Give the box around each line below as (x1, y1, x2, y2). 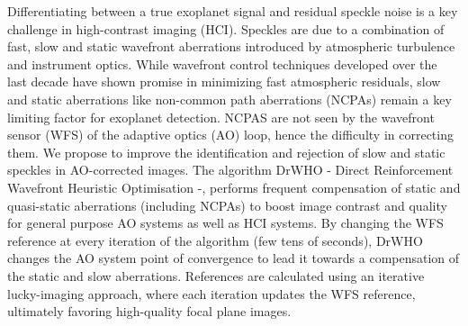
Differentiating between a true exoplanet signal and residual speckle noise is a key (7, 2, 458, 20)
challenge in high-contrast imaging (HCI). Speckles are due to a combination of (7, 19, 445, 38)
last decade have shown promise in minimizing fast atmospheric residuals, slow (7, 72, 441, 91)
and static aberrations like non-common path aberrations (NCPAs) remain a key (7, 89, 452, 108)
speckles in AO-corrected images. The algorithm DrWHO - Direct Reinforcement (7, 160, 454, 179)
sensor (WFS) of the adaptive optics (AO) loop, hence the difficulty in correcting (7, 125, 454, 144)
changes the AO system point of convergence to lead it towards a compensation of (7, 249, 460, 267)
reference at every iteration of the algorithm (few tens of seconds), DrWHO (7, 231, 423, 249)
